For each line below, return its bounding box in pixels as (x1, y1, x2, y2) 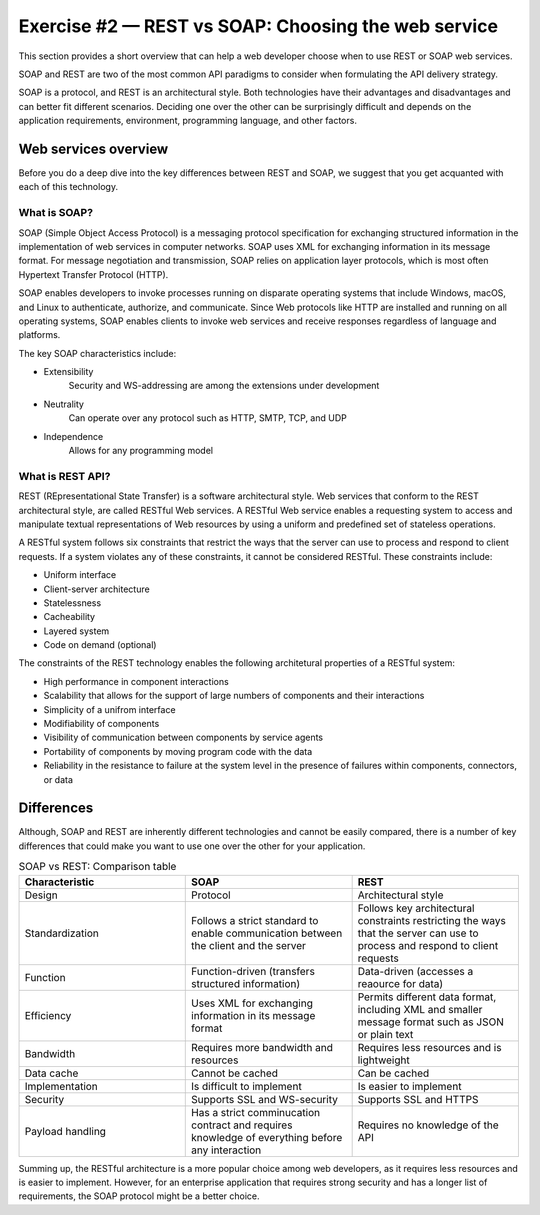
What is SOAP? (18, 206, 94, 220)
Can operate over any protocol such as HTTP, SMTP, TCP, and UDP (68, 412, 347, 424)
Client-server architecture (43, 583, 150, 595)
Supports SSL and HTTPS (357, 1092, 479, 1106)
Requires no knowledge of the (357, 1118, 499, 1132)
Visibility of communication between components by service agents (43, 731, 324, 744)
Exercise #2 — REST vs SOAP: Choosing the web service (18, 15, 499, 37)
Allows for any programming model (68, 445, 214, 457)
